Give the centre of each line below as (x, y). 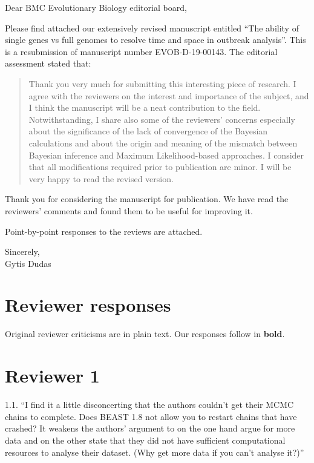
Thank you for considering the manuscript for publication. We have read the (147, 199)
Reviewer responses (88, 305)
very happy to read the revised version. (101, 178)
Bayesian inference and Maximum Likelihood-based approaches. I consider (166, 155)
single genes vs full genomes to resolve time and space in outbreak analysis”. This (155, 40)
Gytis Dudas (28, 263)
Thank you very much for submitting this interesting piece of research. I (162, 83)
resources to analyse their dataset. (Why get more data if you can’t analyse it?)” (155, 452)
